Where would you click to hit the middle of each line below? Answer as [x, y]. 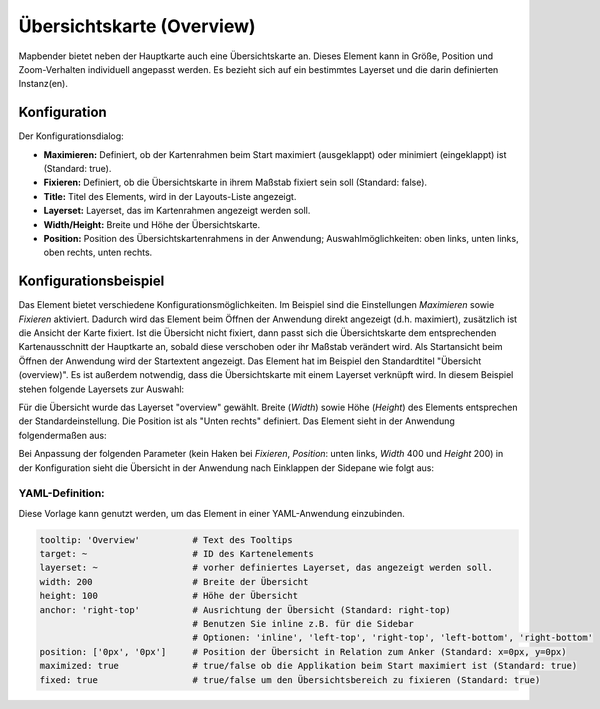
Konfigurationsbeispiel [91, 281]
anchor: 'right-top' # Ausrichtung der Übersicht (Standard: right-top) [245, 609]
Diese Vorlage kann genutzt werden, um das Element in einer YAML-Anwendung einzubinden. [211, 513]
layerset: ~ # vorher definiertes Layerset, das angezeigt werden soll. [266, 568]
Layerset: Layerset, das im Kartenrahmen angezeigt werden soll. [177, 211]
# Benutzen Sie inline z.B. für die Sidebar [303, 624]
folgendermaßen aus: [62, 435]
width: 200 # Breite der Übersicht [174, 581]
